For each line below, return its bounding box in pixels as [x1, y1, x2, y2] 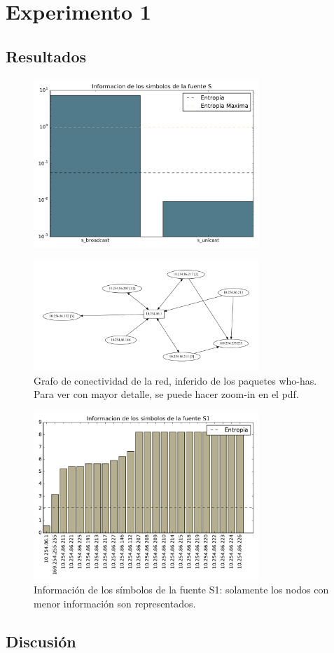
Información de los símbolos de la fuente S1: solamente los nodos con [34, 582, 329, 597]
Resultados [6, 45, 86, 67]
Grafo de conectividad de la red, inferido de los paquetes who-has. [34, 373, 317, 387]
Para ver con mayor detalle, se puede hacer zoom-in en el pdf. [34, 387, 299, 401]
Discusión [6, 630, 76, 652]
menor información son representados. [34, 596, 196, 610]
